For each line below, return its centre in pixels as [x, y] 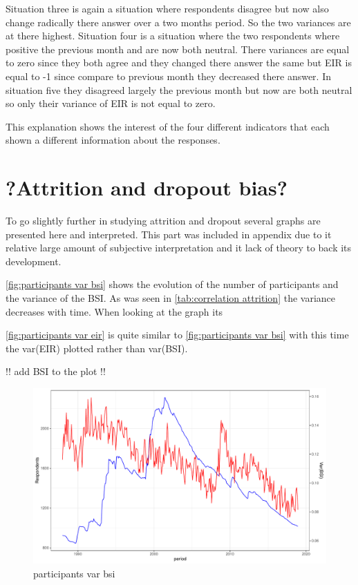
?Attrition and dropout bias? [147, 188]
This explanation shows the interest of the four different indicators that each [168, 126]
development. [34, 261]
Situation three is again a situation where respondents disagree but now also [167, 8]
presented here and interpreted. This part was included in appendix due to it [169, 234]
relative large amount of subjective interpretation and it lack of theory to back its [179, 248]
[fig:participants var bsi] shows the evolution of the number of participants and [172, 284]
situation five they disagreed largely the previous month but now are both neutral [179, 89]
